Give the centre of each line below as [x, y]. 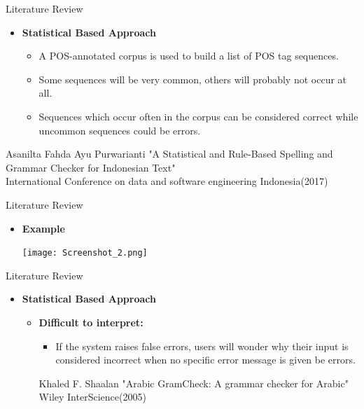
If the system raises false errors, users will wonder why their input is [202, 346]
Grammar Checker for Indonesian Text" [91, 167]
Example [43, 228]
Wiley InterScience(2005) [92, 397]
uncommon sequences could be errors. [120, 130]
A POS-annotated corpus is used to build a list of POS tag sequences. [189, 56]
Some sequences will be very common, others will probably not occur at [193, 79]
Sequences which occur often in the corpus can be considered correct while [198, 116]
